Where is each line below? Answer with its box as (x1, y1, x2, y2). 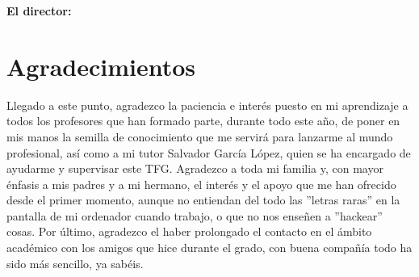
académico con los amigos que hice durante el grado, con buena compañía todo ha (6, 239, 413, 256)
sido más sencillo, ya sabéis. (6, 254, 144, 271)
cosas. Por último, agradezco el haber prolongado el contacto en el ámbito (6, 223, 372, 240)
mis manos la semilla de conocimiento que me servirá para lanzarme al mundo (6, 128, 393, 145)
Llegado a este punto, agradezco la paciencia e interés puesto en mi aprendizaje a (6, 96, 409, 113)
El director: (6, 2, 72, 19)
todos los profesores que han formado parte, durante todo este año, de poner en (6, 112, 400, 129)
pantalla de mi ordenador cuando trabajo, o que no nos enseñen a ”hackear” (6, 207, 383, 224)
